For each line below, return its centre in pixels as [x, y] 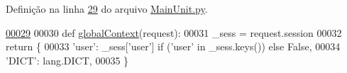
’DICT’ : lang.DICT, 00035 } [67, 60]
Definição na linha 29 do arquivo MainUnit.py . [107, 9]
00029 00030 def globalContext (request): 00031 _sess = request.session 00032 [174, 32]
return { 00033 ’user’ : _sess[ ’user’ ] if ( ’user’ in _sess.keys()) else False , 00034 [173, 46]
